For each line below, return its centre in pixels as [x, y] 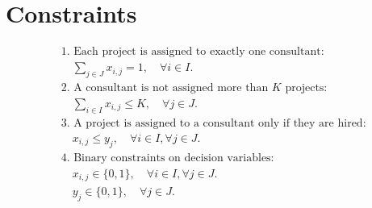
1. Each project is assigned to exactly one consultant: [192, 52]
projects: [306, 88]
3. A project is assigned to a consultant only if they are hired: [213, 123]
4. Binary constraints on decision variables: [167, 158]
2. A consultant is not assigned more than [165, 88]
